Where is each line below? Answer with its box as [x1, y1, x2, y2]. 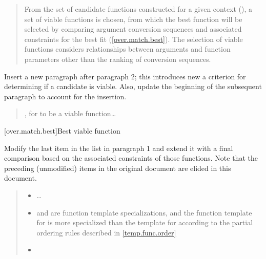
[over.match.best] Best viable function [4, 125, 120, 136]
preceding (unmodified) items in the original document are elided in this [4, 162, 231, 173]
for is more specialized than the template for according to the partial [36, 217, 253, 228]
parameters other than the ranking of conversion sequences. [24, 53, 211, 64]
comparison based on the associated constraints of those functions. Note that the [4, 153, 258, 163]
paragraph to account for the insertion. [4, 91, 127, 101]
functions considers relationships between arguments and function [24, 44, 231, 54]
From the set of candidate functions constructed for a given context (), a [24, 4, 253, 14]
